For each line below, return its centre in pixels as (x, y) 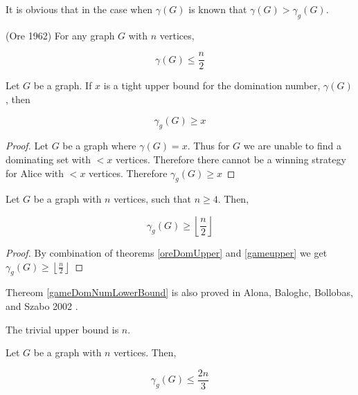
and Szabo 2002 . (42, 306)
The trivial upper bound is (62, 329)
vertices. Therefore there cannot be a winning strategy (231, 159)
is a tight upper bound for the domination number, (212, 85)
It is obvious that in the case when (79, 9)
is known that (218, 9)
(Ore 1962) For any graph (60, 35)
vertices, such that (152, 199)
